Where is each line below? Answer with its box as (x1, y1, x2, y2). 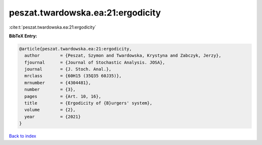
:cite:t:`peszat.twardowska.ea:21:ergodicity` (9, 24, 97, 30)
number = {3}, (24, 87, 76, 92)
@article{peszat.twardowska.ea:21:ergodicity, (19, 46, 132, 51)
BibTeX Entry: (9, 33, 37, 39)
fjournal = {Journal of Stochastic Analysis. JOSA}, (24, 60, 165, 65)
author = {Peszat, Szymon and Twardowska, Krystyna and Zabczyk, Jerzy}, (24, 53, 222, 58)
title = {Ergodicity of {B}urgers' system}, (24, 100, 152, 106)
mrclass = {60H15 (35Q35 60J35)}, (24, 73, 122, 79)
